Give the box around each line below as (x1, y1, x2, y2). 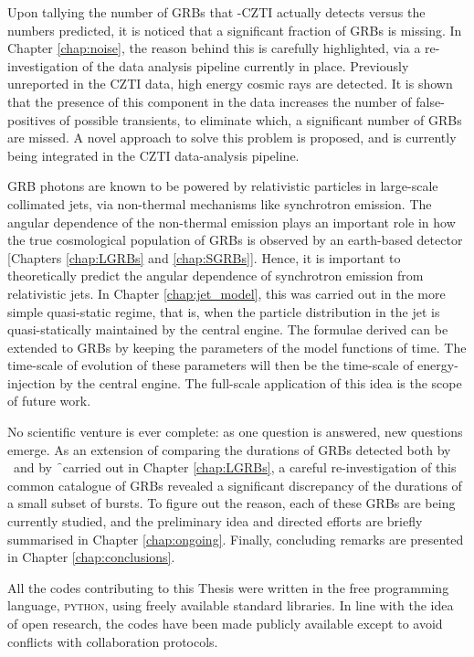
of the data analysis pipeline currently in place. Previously (82, 56, 409, 75)
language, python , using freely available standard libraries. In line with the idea (7, 596, 454, 615)
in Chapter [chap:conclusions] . (7, 547, 175, 567)
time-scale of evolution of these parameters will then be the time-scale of (7, 355, 414, 375)
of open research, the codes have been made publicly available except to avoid (7, 614, 443, 632)
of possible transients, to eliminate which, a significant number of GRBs (59, 110, 462, 129)
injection (7, 373, 56, 392)
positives (7, 110, 56, 129)
